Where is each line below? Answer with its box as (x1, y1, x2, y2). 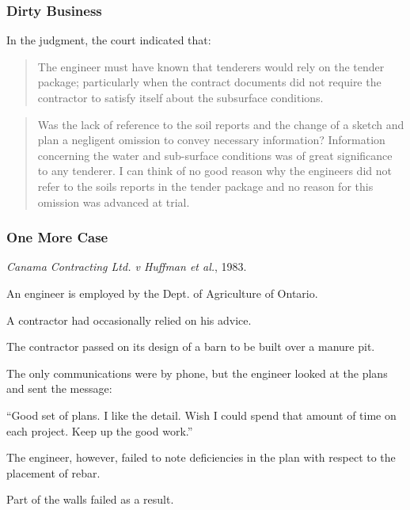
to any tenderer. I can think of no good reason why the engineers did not (37, 162, 392, 179)
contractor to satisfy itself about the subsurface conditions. (37, 89, 324, 105)
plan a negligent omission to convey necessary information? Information (37, 131, 385, 148)
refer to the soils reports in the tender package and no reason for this (37, 177, 374, 194)
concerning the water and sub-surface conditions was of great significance (37, 147, 393, 163)
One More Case (6, 227, 108, 247)
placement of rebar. (6, 464, 101, 481)
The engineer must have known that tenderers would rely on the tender (37, 58, 385, 74)
